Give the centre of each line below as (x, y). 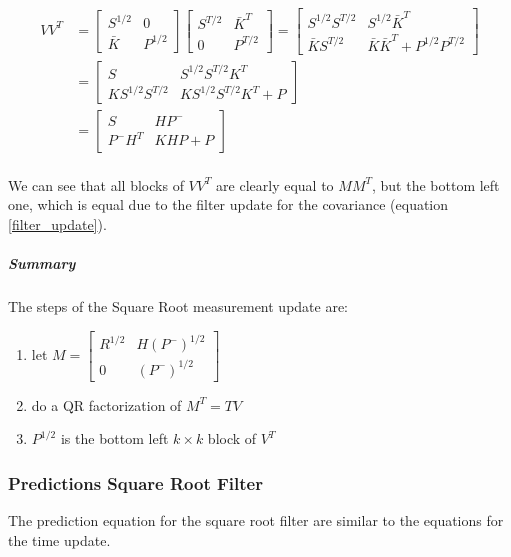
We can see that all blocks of (96, 184)
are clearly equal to (275, 184)
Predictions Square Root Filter (135, 482)
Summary (42, 263)
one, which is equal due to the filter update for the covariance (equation (228, 204)
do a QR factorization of (106, 404)
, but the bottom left (435, 184)
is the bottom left (114, 438)
